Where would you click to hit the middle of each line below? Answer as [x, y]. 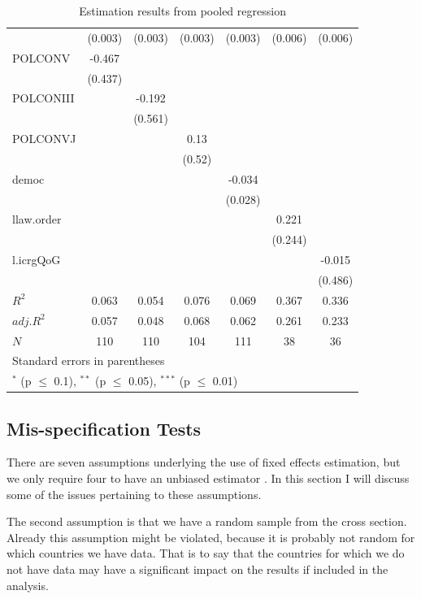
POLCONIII [43, 98]
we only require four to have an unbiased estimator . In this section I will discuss [208, 478]
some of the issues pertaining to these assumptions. [134, 494]
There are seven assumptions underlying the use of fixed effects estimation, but [204, 462]
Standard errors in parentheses [89, 360]
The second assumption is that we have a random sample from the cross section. [207, 521]
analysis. [28, 585]
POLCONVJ [44, 139]
